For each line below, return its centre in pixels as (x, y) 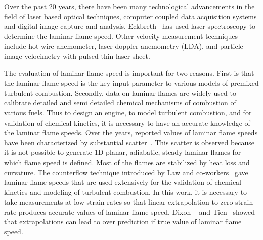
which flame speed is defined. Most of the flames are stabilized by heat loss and (127, 162)
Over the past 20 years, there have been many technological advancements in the (129, 6)
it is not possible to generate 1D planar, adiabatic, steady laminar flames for (123, 152)
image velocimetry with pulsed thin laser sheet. (77, 55)
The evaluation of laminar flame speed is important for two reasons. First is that (129, 73)
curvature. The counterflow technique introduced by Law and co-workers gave (126, 172)
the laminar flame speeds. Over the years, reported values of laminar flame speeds (131, 132)
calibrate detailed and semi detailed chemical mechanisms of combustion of (120, 103)
